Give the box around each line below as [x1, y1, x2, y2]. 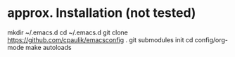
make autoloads [25, 43, 72, 51]
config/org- [194, 35, 229, 44]
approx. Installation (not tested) [7, 5, 196, 21]
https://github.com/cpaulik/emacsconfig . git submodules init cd [7, 35, 193, 44]
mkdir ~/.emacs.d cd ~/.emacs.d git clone [7, 28, 129, 37]
